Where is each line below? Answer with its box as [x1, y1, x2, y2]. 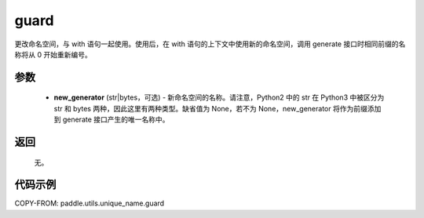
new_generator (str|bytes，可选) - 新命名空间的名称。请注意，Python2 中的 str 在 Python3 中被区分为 [53, 93, 385, 102]
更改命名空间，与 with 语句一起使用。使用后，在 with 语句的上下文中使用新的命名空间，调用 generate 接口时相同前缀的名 [14, 39, 406, 49]
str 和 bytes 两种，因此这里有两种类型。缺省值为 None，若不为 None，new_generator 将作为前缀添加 [53, 104, 382, 113]
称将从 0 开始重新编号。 [14, 49, 92, 59]
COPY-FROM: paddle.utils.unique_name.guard [14, 198, 165, 208]
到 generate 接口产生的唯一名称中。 [53, 114, 170, 125]
